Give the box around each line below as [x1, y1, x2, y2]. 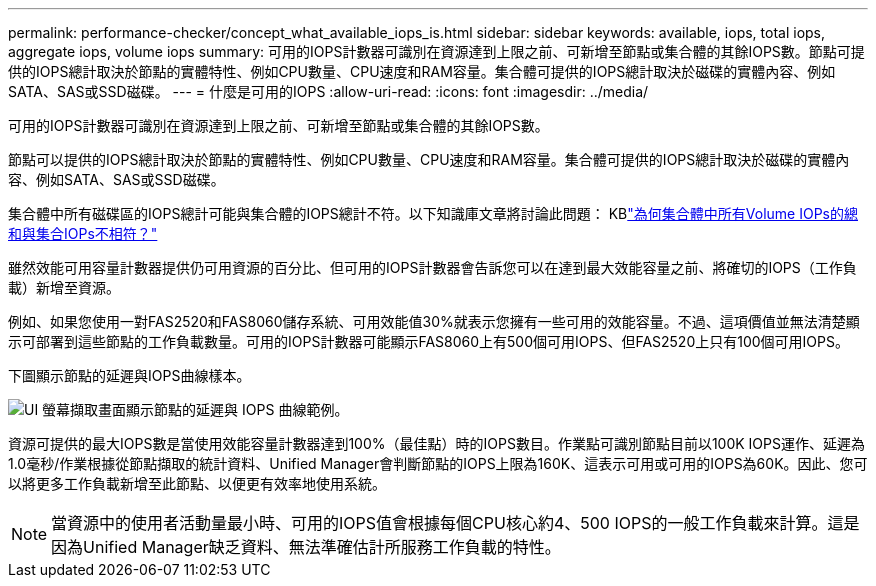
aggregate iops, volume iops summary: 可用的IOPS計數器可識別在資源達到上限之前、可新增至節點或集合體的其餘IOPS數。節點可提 [8, 43, 865, 60]
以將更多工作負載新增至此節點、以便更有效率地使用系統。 [8, 475, 386, 492]
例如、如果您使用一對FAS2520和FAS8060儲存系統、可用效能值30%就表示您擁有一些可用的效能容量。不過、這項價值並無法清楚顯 [8, 313, 860, 330]
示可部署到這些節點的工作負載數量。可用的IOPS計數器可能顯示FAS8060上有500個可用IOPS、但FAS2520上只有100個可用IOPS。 [8, 333, 849, 350]
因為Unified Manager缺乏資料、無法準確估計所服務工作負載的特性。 [51, 537, 561, 557]
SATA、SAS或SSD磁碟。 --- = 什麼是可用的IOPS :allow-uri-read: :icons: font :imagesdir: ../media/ [8, 83, 649, 100]
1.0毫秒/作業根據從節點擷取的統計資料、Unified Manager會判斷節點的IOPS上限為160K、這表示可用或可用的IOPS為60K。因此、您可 [8, 455, 868, 472]
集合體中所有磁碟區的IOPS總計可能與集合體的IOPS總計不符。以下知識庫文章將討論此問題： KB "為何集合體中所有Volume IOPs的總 [8, 205, 858, 222]
